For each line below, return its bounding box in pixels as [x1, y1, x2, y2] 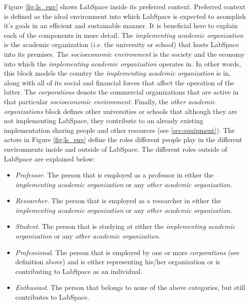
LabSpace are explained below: [4, 153, 95, 163]
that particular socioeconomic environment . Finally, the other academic [4, 96, 216, 106]
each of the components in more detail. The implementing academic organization [4, 30, 244, 40]
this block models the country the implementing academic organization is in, [4, 68, 231, 78]
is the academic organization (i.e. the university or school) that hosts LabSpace [4, 39, 239, 49]
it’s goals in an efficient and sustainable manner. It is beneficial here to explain [4, 20, 238, 31]
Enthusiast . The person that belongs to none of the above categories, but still [15, 282, 245, 292]
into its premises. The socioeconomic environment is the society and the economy [4, 48, 245, 59]
